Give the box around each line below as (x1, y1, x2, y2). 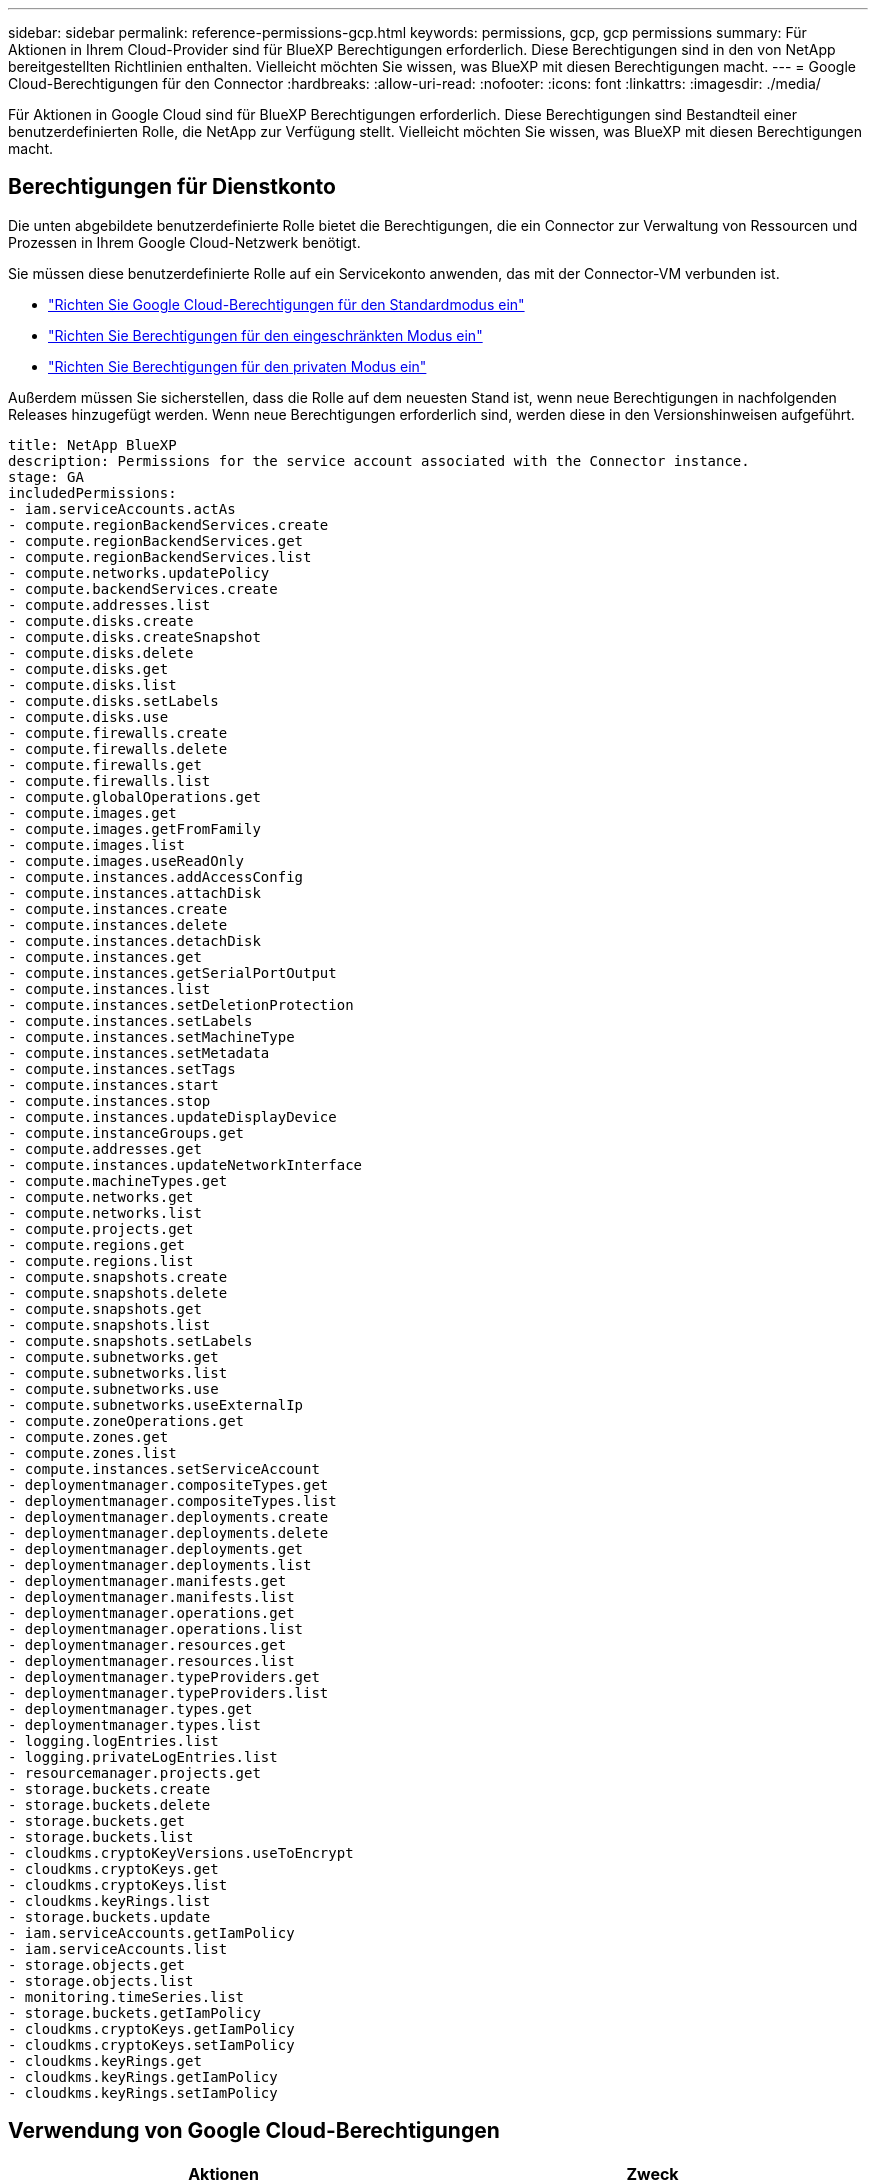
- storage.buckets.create (8, 1780, 211, 1797)
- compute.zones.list (8, 1444, 177, 1461)
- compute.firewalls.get (8, 756, 202, 773)
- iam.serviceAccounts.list (8, 1940, 228, 1957)
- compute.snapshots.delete (8, 1284, 228, 1301)
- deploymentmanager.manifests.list (8, 1588, 295, 1605)
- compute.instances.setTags (8, 1060, 236, 1077)
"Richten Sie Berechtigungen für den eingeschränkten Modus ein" (48, 326, 483, 344)
